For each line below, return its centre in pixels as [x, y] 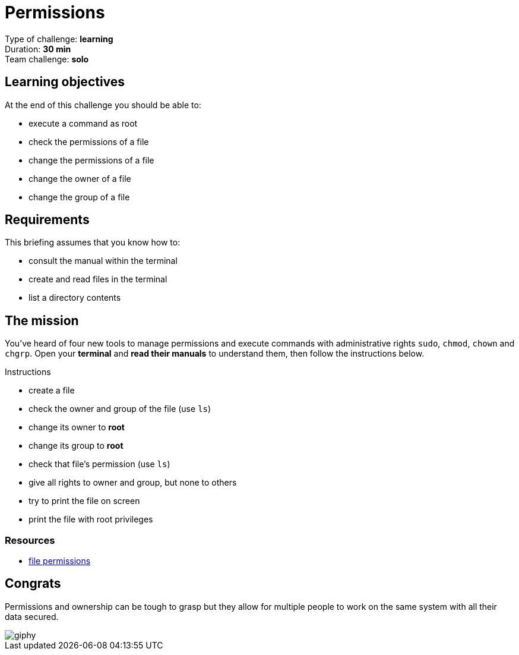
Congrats [33, 584]
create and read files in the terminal [98, 279]
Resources [30, 540]
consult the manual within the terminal [103, 261]
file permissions [60, 561]
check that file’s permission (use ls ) [99, 464]
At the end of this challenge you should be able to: [103, 105]
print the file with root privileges [91, 519]
